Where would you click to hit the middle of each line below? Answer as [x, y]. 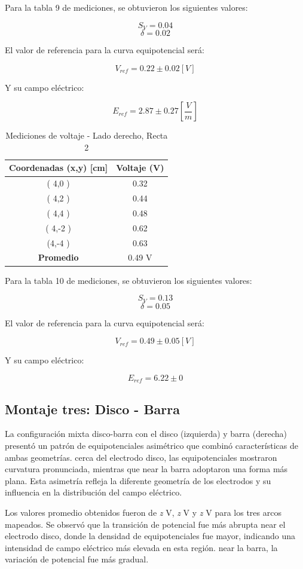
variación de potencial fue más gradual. [77, 559]
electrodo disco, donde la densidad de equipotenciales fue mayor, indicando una [150, 536]
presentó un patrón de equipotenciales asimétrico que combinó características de [151, 446]
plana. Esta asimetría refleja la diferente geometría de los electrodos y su [138, 480]
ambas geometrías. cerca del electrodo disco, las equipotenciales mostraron [141, 457]
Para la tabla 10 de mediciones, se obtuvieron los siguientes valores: [128, 280]
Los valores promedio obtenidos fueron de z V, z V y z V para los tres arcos [143, 513]
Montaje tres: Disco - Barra [92, 409]
